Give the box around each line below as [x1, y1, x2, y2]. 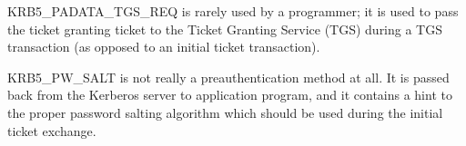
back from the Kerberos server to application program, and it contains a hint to [7, 85, 452, 104]
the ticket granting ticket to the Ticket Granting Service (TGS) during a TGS [7, 19, 443, 38]
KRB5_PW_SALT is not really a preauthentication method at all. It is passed [7, 67, 450, 86]
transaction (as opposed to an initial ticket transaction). [7, 37, 320, 56]
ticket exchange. [7, 121, 96, 140]
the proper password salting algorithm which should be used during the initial [7, 102, 443, 122]
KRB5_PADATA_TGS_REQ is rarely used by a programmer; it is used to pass [7, 2, 459, 20]
